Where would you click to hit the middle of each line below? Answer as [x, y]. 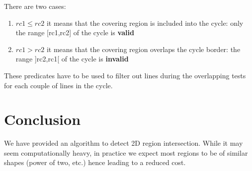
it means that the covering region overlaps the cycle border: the [143, 49]
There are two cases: [35, 6]
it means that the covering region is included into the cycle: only [145, 23]
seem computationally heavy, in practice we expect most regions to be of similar [126, 152]
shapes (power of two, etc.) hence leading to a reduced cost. [95, 162]
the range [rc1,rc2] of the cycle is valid [75, 32]
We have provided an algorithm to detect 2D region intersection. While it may [124, 143]
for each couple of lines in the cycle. [58, 85]
